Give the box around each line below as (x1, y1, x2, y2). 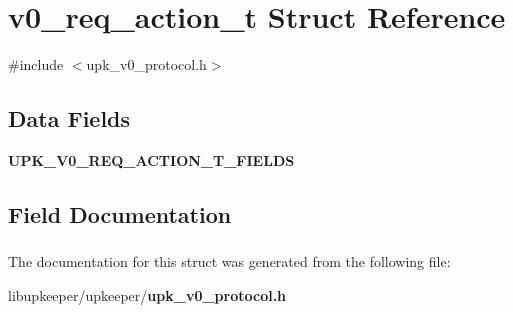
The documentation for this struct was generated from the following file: (8, 251, 451, 272)
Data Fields (8, 103, 131, 134)
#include (8, 54, 64, 75)
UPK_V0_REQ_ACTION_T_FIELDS (8, 149, 295, 170)
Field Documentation (8, 198, 232, 229)
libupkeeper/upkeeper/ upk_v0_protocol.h (8, 284, 287, 305)
